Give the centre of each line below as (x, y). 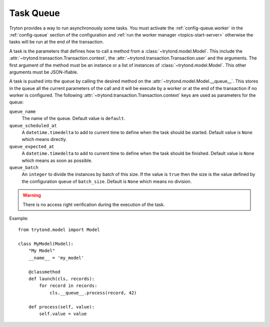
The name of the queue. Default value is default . (73, 118)
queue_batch (24, 167)
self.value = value (63, 314)
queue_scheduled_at (33, 125)
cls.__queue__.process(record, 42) (93, 293)
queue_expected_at (32, 146)
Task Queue (34, 13)
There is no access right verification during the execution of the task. (94, 204)
